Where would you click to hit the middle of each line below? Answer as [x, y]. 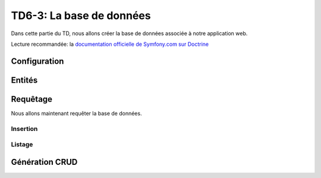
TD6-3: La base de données [81, 15]
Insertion [24, 129]
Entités [24, 80]
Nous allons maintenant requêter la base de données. [76, 113]
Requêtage [32, 99]
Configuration [37, 61]
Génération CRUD [44, 162]
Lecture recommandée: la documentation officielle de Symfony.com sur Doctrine [110, 44]
